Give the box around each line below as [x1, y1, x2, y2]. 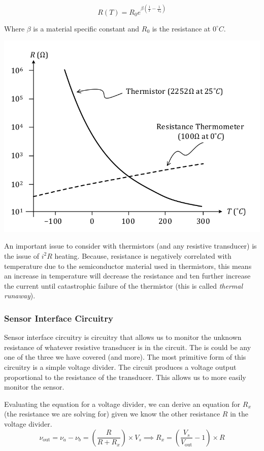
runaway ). [4, 290, 36, 301]
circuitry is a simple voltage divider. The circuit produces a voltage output [4, 361, 237, 372]
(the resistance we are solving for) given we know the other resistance [4, 408, 220, 419]
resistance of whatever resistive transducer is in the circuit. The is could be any [4, 341, 251, 352]
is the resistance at [152, 23, 211, 33]
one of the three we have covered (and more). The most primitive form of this [4, 352, 246, 362]
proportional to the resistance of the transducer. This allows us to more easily [4, 371, 246, 382]
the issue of [4, 250, 39, 261]
